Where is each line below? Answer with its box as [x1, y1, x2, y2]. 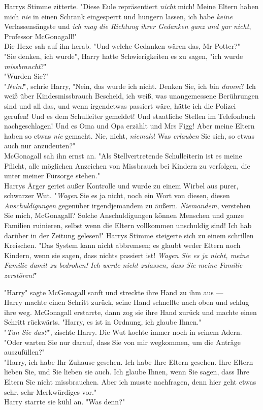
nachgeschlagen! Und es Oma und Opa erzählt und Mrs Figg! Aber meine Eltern [4, 120, 255, 131]
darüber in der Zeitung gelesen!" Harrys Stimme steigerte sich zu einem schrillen [4, 230, 254, 240]
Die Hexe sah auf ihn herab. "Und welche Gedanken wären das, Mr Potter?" [4, 41, 241, 51]
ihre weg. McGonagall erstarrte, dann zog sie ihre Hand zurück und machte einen [4, 306, 257, 317]
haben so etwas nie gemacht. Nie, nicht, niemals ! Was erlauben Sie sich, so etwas [4, 130, 254, 141]
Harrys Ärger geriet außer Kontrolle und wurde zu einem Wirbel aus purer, [4, 180, 239, 191]
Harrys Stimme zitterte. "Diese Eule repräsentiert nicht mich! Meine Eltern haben [4, 1, 259, 11]
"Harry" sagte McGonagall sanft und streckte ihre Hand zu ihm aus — [4, 287, 223, 297]
